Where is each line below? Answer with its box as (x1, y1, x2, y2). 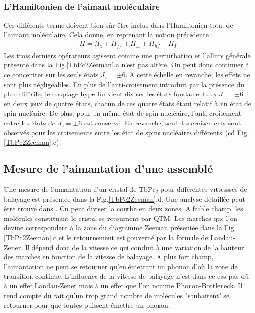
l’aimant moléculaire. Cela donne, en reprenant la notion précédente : (4, 29, 213, 39)
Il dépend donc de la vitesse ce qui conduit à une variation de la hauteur (25, 242, 244, 252)
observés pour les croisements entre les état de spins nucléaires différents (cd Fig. (4, 127, 249, 137)
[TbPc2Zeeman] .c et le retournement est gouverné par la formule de (4, 232, 208, 242)
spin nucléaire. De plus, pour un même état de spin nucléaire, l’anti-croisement (4, 108, 242, 118)
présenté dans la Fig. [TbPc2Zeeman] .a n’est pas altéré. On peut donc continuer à (4, 60, 249, 70)
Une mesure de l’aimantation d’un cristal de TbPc (4, 184, 156, 194)
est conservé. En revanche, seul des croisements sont (84, 118, 241, 128)
